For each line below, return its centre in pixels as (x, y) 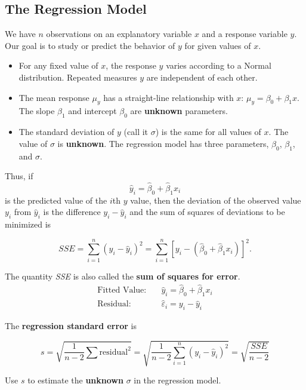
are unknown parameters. (179, 111)
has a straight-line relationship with (169, 97)
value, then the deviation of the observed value (216, 200)
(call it (136, 132)
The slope (37, 111)
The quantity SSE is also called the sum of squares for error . (123, 276)
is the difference (72, 212)
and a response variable (245, 34)
